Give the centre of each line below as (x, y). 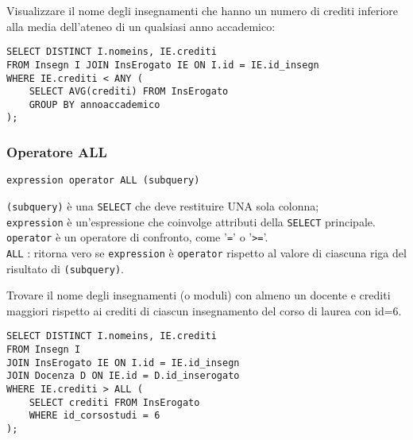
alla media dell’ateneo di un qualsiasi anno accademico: (141, 26)
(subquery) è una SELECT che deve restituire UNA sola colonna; (163, 206)
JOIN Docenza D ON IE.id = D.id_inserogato (123, 376)
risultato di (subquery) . (65, 268)
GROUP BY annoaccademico (95, 104)
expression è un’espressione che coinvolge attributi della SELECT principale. (191, 221)
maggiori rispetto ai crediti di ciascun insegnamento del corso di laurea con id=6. (204, 310)
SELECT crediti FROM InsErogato (114, 402)
